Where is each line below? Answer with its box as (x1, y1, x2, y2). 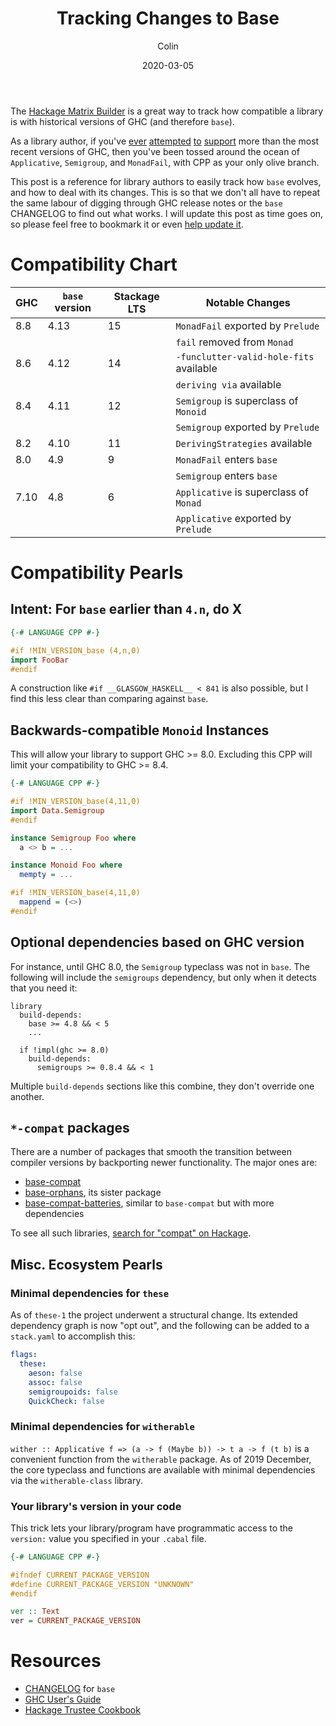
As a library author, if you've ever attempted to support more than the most (10, 135, 320, 147)
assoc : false (28, 1377, 83, 1387)
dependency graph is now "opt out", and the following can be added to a (10, 1320, 310, 1332)
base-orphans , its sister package (24, 1187, 162, 1199)
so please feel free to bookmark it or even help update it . (10, 218, 244, 230)
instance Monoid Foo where (10, 860, 123, 871)
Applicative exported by (175, 511, 292, 525)
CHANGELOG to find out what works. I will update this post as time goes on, (10, 207, 324, 219)
